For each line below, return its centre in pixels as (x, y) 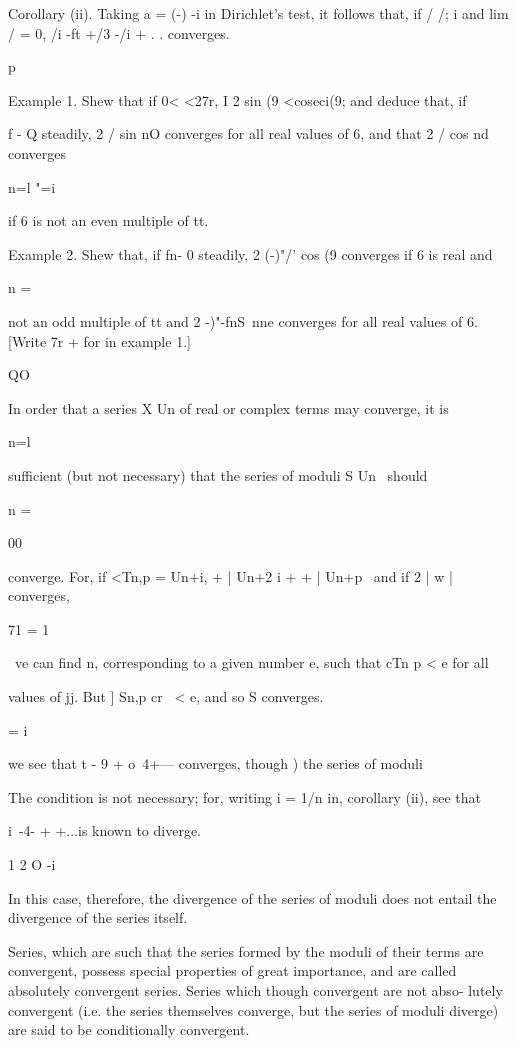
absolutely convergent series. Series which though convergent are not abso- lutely (255, 990)
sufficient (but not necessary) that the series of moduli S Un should (218, 474)
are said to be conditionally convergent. (129, 1029)
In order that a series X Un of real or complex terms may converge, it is (228, 407)
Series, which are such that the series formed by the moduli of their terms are (246, 950)
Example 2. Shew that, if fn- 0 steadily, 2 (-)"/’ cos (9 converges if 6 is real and (250, 253)
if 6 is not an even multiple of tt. (108, 220)
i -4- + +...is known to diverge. (105, 830)
